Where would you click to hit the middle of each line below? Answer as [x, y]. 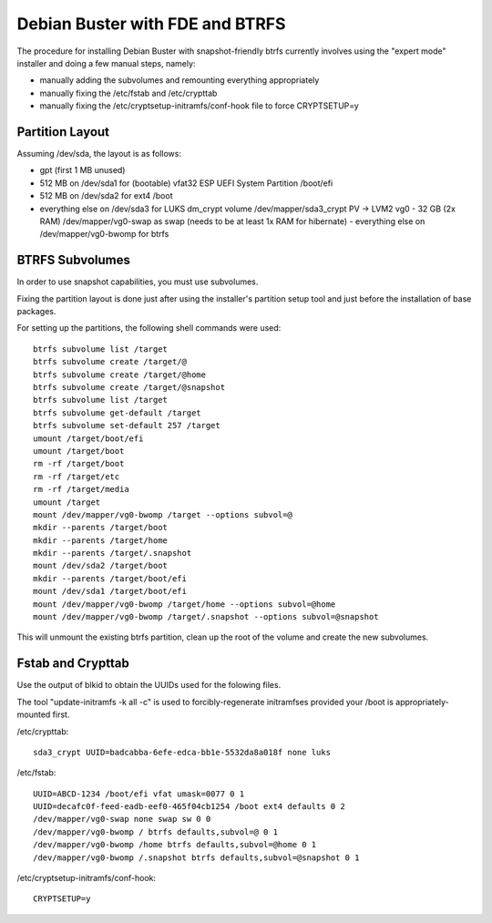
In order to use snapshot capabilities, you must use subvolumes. [138, 282]
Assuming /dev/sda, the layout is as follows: [99, 154]
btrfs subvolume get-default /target [118, 413]
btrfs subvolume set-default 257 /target [127, 426]
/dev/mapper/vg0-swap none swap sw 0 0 [122, 819]
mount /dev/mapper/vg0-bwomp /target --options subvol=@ [163, 514]
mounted [34, 714]
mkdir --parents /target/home [101, 540]
